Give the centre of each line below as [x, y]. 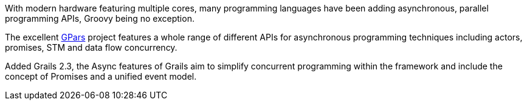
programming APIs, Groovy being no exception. [100, 18]
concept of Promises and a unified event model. [101, 76]
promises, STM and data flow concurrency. [91, 47]
